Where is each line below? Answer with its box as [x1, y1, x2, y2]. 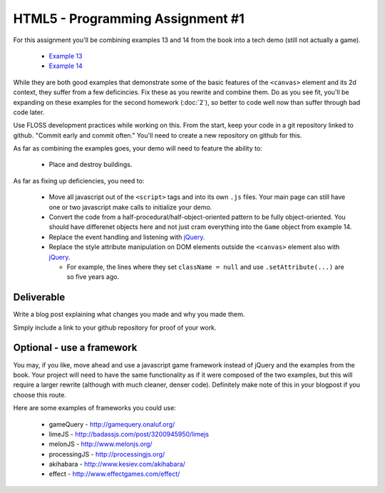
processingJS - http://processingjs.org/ [48, 449, 165, 458]
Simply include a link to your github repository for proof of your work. [13, 323, 217, 332]
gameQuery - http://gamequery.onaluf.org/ [48, 420, 175, 428]
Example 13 [48, 51, 83, 60]
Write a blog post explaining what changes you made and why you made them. [13, 310, 245, 319]
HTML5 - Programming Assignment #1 [13, 11, 245, 26]
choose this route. [13, 390, 67, 399]
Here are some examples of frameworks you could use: [13, 404, 176, 412]
